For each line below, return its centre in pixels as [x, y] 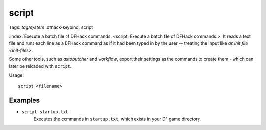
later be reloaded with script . [40, 66]
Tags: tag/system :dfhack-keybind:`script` [52, 27]
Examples [25, 100]
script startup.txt [45, 112]
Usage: [17, 75]
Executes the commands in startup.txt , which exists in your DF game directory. [117, 119]
